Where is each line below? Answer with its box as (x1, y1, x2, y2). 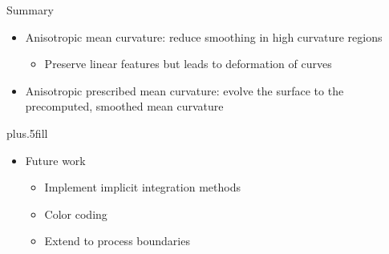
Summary (6, 2, 54, 18)
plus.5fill (6, 124, 48, 141)
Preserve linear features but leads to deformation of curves (44, 55, 332, 72)
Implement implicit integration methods (44, 179, 241, 196)
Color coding (44, 205, 107, 222)
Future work (25, 151, 86, 168)
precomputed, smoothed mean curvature (25, 98, 224, 115)
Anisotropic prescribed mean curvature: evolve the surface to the (25, 82, 344, 99)
